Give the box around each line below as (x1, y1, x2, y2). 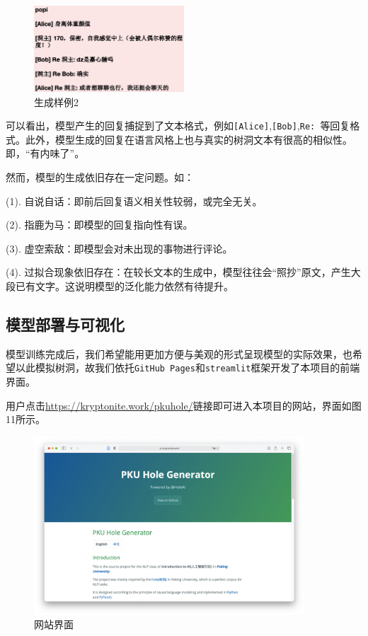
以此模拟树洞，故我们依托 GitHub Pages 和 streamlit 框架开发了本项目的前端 (15, 360, 360, 375)
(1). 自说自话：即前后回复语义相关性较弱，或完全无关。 (6, 193, 263, 208)
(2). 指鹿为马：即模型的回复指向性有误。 (6, 217, 193, 232)
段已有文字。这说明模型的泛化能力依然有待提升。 (6, 279, 234, 294)
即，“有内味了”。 (6, 146, 85, 161)
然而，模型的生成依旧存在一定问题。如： (6, 170, 194, 185)
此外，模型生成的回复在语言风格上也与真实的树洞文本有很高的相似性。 (25, 132, 352, 146)
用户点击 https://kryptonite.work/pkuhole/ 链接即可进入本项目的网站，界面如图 (6, 398, 362, 412)
